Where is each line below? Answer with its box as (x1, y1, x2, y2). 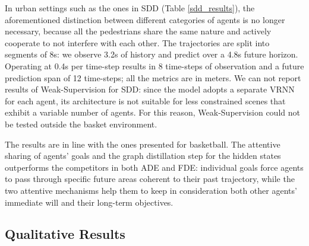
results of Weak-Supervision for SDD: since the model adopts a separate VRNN (5, 83, 295, 95)
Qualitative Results (5, 225, 125, 243)
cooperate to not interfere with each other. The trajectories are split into (5, 36, 270, 49)
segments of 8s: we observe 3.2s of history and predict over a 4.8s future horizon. (5, 48, 298, 60)
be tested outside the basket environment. (5, 117, 157, 130)
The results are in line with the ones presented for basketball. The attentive (5, 138, 280, 150)
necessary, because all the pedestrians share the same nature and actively (5, 25, 272, 37)
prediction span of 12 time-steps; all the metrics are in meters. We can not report (5, 71, 301, 84)
